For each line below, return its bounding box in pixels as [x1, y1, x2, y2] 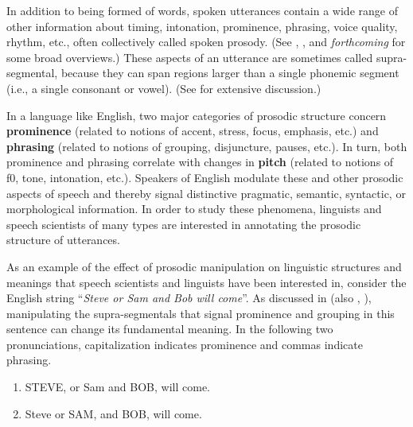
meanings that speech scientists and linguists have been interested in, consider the [6, 274, 407, 290]
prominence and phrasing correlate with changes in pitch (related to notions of [6, 153, 394, 170]
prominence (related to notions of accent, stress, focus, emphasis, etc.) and [6, 122, 379, 139]
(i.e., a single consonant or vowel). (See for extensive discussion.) [6, 80, 321, 96]
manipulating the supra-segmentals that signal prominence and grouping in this [6, 305, 395, 321]
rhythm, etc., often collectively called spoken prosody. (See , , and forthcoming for [6, 33, 406, 50]
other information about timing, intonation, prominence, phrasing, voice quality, [6, 17, 398, 34]
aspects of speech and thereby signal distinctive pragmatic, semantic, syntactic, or [6, 184, 406, 201]
